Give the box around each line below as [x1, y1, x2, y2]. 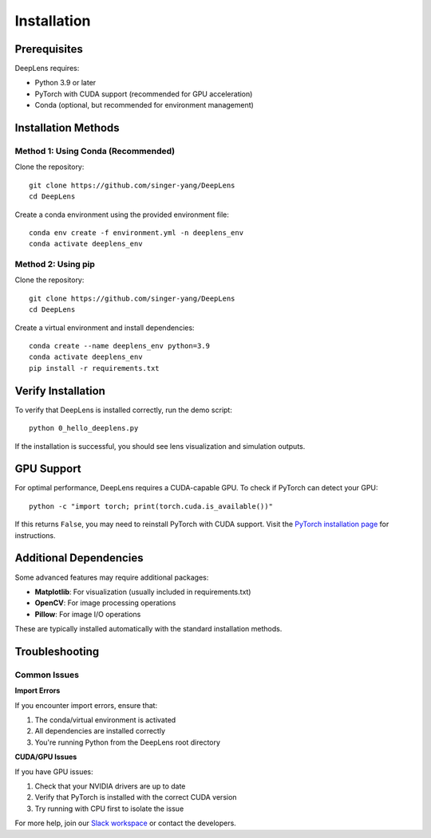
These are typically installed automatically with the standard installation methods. [14, 624, 283, 634]
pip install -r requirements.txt [29, 364, 160, 372]
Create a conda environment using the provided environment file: [14, 210, 229, 219]
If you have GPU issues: [14, 766, 93, 777]
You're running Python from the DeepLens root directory [34, 738, 221, 747]
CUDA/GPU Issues [14, 752, 77, 761]
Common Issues [14, 669, 80, 680]
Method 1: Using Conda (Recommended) [14, 146, 176, 157]
